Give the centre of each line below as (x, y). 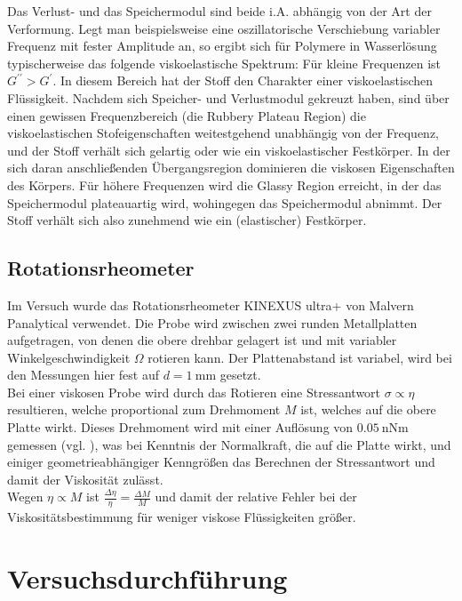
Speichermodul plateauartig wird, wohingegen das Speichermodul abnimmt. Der (225, 202)
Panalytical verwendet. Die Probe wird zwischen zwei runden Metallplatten (212, 322)
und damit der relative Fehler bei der (256, 497)
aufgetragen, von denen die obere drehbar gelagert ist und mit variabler (202, 340)
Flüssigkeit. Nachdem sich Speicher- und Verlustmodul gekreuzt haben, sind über (228, 97)
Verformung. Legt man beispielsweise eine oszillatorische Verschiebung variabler (224, 28)
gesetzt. (240, 375)
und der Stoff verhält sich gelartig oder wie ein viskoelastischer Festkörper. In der (229, 150)
